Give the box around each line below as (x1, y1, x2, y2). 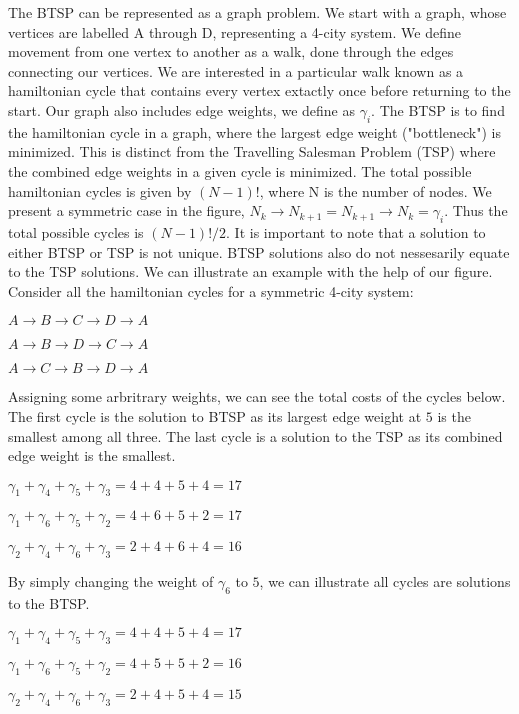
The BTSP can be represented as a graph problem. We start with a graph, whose (8, 2, 507, 22)
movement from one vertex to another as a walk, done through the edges (8, 41, 454, 62)
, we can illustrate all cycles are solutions (259, 571, 511, 592)
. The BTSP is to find (371, 99, 505, 120)
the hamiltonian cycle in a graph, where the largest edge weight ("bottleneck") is (8, 121, 501, 142)
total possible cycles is (8, 221, 144, 242)
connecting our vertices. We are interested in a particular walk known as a (8, 60, 464, 81)
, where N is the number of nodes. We (259, 180, 492, 201)
